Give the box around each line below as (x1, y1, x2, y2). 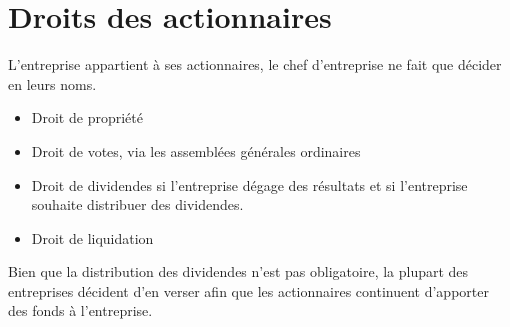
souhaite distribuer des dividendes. (31, 194, 244, 215)
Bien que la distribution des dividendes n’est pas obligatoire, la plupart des (8, 261, 469, 282)
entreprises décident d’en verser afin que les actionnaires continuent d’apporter (8, 280, 489, 301)
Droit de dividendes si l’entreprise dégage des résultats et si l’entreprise (31, 174, 468, 195)
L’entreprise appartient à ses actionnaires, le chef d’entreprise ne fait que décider (8, 54, 502, 75)
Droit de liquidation (31, 227, 154, 248)
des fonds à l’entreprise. (8, 300, 153, 321)
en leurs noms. (8, 73, 97, 94)
